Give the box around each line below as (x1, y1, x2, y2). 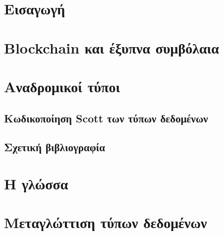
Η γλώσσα (4, 173, 68, 193)
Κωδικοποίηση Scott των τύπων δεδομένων (4, 110, 208, 125)
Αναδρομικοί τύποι (4, 76, 120, 96)
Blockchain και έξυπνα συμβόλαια (4, 37, 219, 58)
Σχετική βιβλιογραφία (4, 139, 106, 155)
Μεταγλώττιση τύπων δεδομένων (4, 212, 207, 233)
